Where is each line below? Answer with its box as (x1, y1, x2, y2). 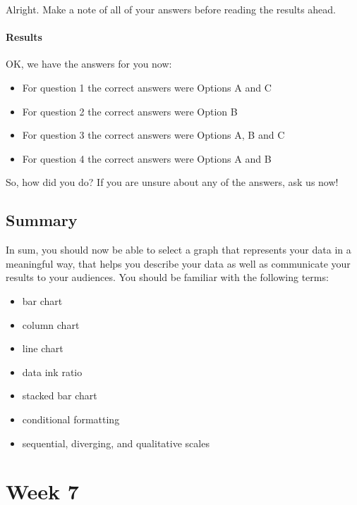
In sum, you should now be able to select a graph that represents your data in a (6, 242, 351, 257)
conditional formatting (22, 411, 120, 426)
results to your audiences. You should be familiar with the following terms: (6, 270, 329, 285)
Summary (6, 209, 78, 231)
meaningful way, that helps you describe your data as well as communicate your (6, 256, 351, 270)
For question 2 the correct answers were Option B (22, 104, 238, 118)
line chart (22, 341, 63, 356)
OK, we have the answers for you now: (6, 56, 172, 71)
